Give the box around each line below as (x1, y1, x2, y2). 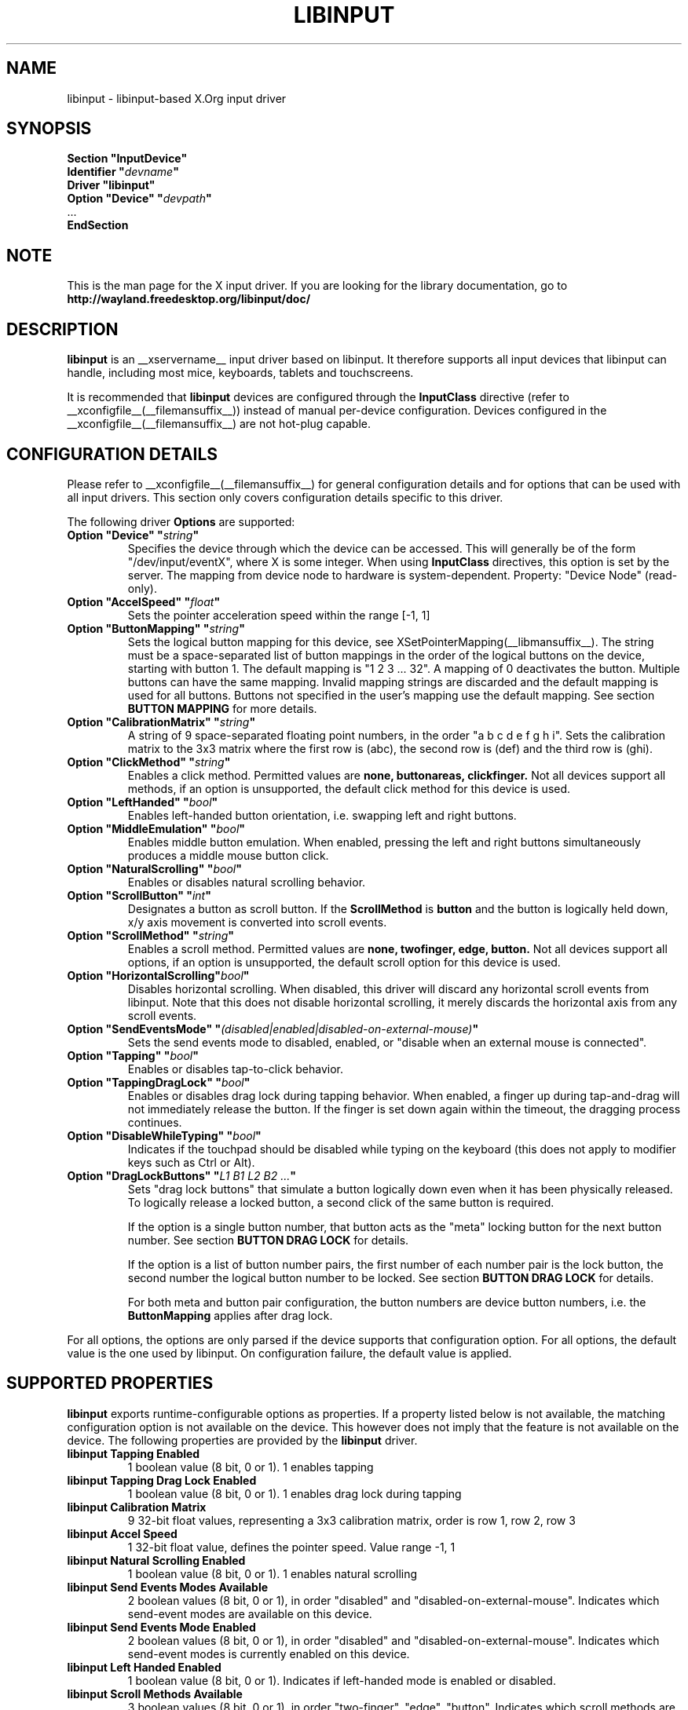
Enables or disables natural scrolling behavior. (127, 875, 366, 889)
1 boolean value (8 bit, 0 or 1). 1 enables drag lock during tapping (127, 1486, 462, 1500)
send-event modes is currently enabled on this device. (127, 1646, 410, 1661)
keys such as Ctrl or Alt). (127, 1155, 255, 1169)
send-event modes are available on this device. (127, 1606, 372, 1620)
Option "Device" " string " (67, 528, 199, 542)
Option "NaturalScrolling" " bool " (67, 861, 242, 875)
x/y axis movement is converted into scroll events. (127, 915, 387, 929)
